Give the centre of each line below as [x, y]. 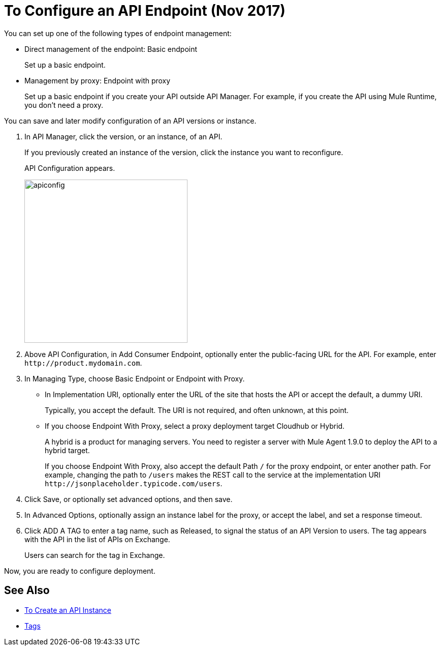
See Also [27, 590]
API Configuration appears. [70, 168]
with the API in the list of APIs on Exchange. [97, 539]
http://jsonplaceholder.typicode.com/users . [134, 483]
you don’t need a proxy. [64, 105]
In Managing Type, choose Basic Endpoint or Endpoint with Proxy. [135, 378]
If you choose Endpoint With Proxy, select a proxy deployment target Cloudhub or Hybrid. [195, 426]
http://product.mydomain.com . [83, 363]
